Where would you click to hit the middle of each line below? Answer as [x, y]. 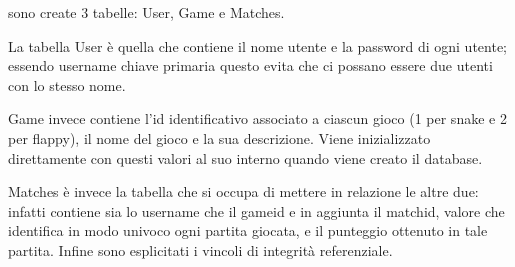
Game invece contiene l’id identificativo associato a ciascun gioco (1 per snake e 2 [257, 118]
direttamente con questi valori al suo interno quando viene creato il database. [245, 157]
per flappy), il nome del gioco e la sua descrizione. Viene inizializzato [219, 137]
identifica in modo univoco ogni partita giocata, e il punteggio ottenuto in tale [248, 230]
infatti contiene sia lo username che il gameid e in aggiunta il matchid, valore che [256, 210]
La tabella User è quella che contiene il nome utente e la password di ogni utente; [257, 45]
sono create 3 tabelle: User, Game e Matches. [146, 12]
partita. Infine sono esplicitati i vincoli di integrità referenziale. [200, 249]
